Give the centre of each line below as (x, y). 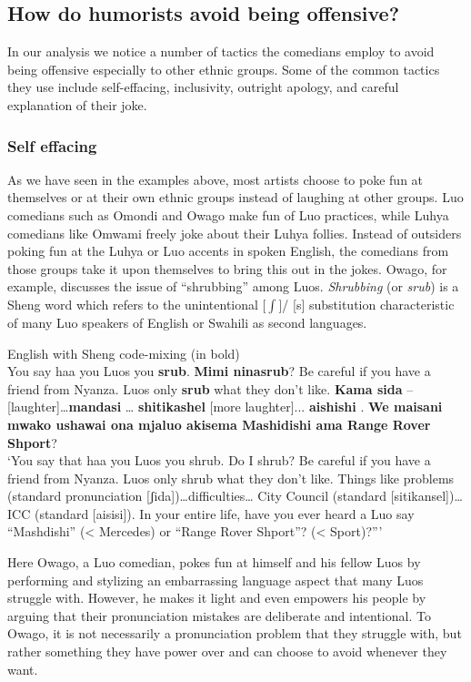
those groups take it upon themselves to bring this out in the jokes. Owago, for (227, 268)
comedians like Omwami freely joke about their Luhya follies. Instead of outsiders (235, 233)
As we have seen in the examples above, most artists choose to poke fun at (215, 179)
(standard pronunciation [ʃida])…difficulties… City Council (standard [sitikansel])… (235, 496)
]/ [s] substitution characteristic (366, 304)
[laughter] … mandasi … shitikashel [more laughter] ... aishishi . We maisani (225, 407)
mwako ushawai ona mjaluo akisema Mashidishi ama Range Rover (219, 424)
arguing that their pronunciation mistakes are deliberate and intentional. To (219, 615)
